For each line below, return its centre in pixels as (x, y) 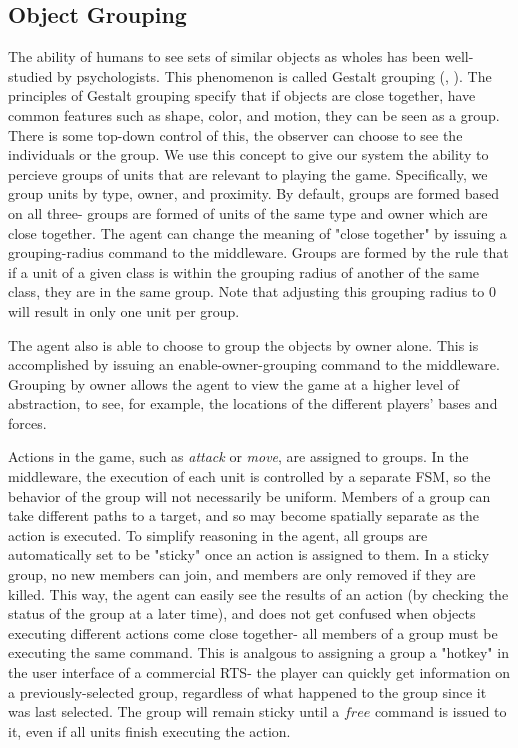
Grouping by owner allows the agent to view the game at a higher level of (233, 383)
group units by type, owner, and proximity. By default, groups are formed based (254, 193)
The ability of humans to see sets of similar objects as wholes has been (224, 56)
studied (30, 75)
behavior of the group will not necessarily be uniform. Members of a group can (249, 495)
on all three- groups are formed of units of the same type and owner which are (248, 212)
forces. (27, 422)
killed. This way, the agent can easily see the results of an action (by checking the (258, 593)
